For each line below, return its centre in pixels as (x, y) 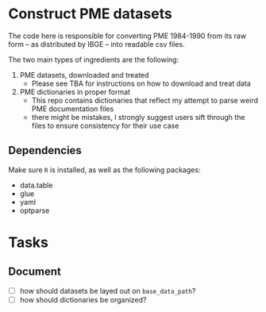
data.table (36, 185)
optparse (35, 210)
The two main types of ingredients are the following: (94, 60)
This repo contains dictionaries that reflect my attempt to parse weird (145, 100)
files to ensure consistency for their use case (105, 125)
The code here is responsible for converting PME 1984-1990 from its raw (127, 36)
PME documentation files (73, 109)
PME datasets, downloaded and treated (84, 75)
